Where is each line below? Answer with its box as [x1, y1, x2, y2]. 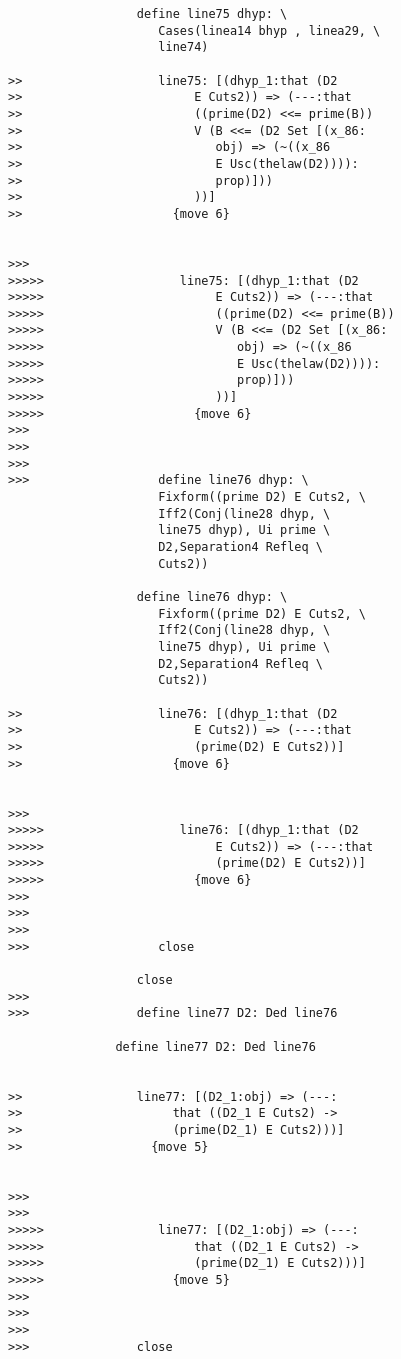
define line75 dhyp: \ [136, 7, 288, 21]
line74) [158, 40, 209, 55]
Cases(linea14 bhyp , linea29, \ [158, 23, 381, 38]
